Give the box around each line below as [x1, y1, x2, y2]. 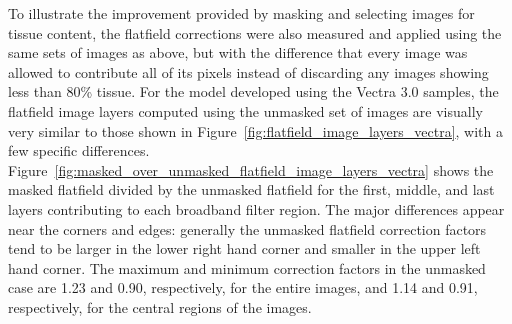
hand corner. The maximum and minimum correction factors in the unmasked [8, 257, 486, 278]
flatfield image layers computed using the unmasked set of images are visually [8, 100, 483, 121]
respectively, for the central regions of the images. [8, 296, 312, 317]
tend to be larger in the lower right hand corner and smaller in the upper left [8, 238, 481, 259]
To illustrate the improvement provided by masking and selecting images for [8, 3, 475, 23]
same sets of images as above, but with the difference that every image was [8, 42, 468, 63]
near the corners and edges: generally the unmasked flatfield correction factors [8, 218, 487, 239]
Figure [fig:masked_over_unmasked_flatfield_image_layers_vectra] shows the [8, 159, 494, 180]
